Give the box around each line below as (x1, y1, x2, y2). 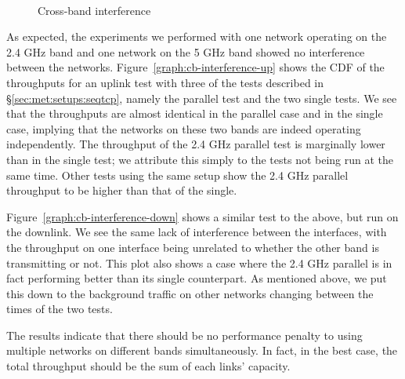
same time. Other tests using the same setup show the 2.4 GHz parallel (6, 166, 349, 183)
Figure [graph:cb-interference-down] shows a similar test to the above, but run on (6, 208, 399, 224)
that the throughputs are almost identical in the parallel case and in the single (6, 105, 383, 122)
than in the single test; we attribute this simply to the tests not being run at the (6, 151, 394, 167)
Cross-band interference (38, 2, 151, 18)
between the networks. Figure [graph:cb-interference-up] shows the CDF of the (6, 59, 385, 75)
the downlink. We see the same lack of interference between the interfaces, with (6, 224, 387, 240)
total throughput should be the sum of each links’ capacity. (6, 358, 291, 374)
